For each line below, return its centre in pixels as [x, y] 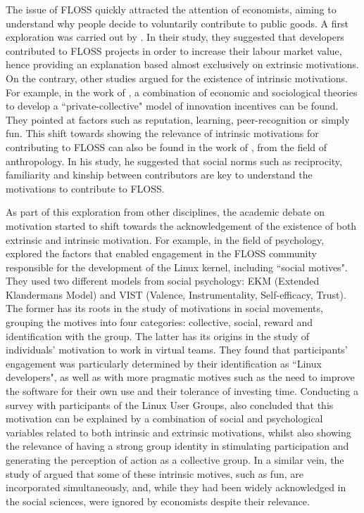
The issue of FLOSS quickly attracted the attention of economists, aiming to [171, 9]
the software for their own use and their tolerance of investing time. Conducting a [182, 391]
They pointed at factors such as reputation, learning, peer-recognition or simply [178, 119]
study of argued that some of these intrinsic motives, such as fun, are [155, 473]
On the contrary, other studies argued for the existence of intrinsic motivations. [177, 78]
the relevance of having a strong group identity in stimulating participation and [177, 446]
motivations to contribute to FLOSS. [85, 188]
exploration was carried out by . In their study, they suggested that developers [175, 37]
